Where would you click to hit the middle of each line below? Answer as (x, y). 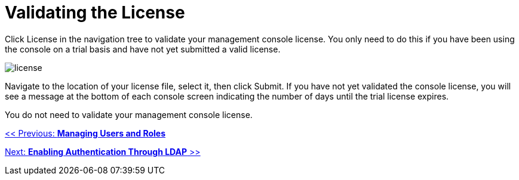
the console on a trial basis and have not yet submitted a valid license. (143, 49)
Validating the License (95, 13)
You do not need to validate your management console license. (129, 114)
